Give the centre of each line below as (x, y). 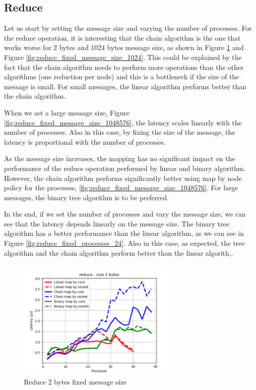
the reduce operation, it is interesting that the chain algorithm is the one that (122, 37)
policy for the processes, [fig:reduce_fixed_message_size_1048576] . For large (121, 188)
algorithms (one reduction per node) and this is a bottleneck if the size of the (122, 77)
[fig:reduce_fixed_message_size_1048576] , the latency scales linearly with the (123, 122)
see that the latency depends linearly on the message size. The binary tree (117, 223)
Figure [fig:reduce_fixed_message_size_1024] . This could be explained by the (123, 57)
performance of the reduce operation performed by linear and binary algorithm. (125, 168)
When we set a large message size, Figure (67, 112)
